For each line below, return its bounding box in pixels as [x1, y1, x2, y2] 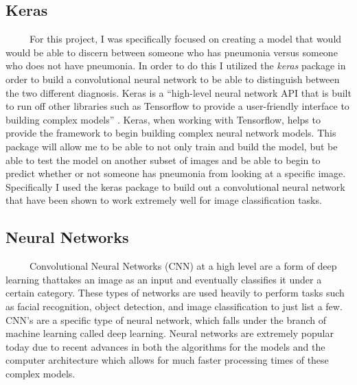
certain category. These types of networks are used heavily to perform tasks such [5, 285, 345, 300]
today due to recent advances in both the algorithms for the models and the [5, 339, 325, 353]
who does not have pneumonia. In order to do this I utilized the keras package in [5, 58, 346, 73]
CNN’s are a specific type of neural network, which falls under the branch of [5, 312, 327, 327]
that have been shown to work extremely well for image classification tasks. [5, 193, 322, 207]
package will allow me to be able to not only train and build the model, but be [5, 139, 338, 153]
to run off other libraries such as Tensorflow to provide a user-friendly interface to [5, 99, 349, 113]
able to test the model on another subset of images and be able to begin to [5, 152, 321, 167]
